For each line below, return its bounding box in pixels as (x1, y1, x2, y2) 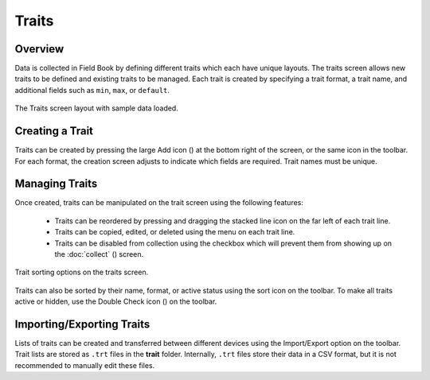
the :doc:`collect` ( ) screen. (54, 250, 144, 258)
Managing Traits (14, 177, 98, 191)
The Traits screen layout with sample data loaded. (14, 103, 178, 113)
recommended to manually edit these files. (14, 360, 155, 370)
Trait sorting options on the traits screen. (14, 267, 149, 277)
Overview (14, 42, 64, 56)
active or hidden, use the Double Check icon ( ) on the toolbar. (14, 297, 217, 306)
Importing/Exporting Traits (14, 317, 150, 331)
